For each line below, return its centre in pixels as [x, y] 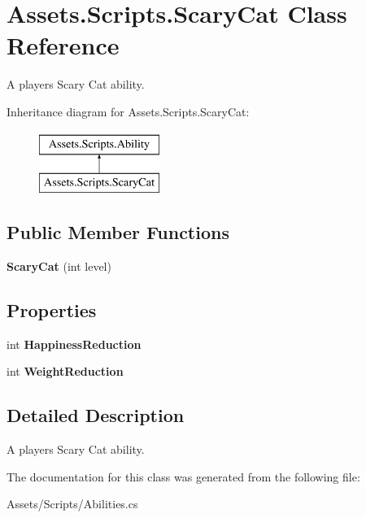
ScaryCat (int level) [59, 266]
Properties [52, 309]
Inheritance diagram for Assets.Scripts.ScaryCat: [128, 111]
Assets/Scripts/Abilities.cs [72, 504]
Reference [63, 45]
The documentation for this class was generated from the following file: [183, 476]
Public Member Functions [118, 232]
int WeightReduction [65, 371]
